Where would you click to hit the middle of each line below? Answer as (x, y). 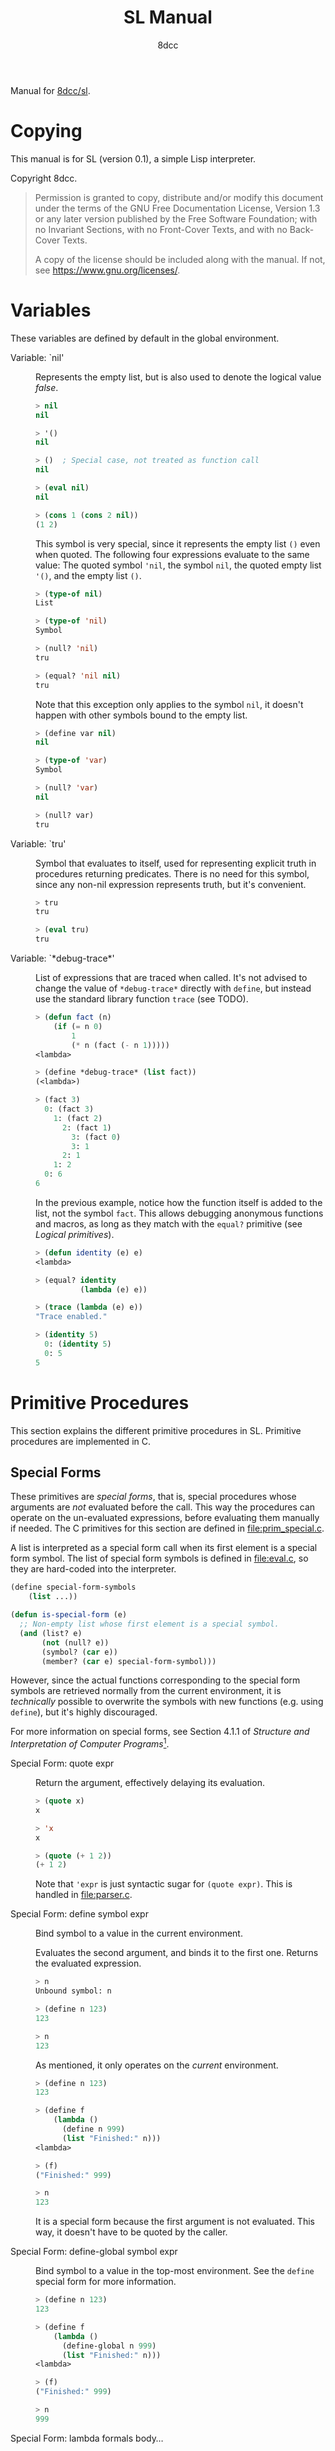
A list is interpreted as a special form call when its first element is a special (164, 1548)
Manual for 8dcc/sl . (50, 90)
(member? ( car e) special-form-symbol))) (129, 1661)
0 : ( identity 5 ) (78, 1344)
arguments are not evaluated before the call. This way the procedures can (163, 1507)
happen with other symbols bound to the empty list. (141, 715)
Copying (46, 131)
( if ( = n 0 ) (78, 1026)
